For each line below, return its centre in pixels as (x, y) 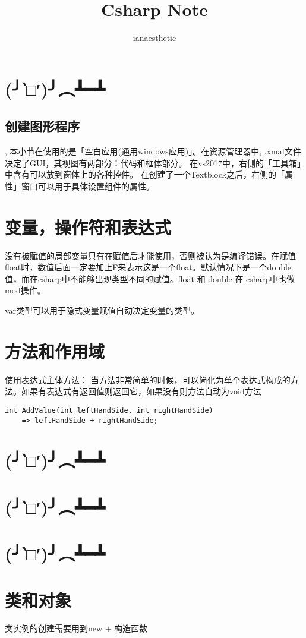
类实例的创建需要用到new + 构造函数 (76, 628)
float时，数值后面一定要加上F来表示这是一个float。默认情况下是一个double (148, 267)
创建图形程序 (42, 126)
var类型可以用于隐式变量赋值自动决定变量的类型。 (102, 310)
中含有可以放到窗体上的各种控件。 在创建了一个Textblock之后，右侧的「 (145, 174)
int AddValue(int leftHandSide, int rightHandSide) (109, 410)
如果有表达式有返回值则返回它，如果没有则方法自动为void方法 (141, 391)
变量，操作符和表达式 (88, 227)
